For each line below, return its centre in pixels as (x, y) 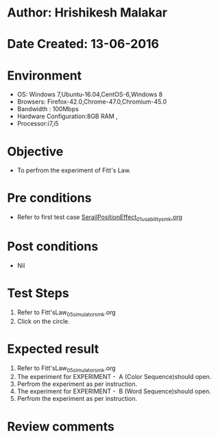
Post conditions (53, 247)
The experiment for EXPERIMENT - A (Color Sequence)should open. (114, 377)
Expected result (53, 349)
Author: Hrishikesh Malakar (87, 13)
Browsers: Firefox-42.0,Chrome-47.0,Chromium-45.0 (92, 102)
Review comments (61, 426)
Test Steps (38, 293)
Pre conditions (49, 198)
